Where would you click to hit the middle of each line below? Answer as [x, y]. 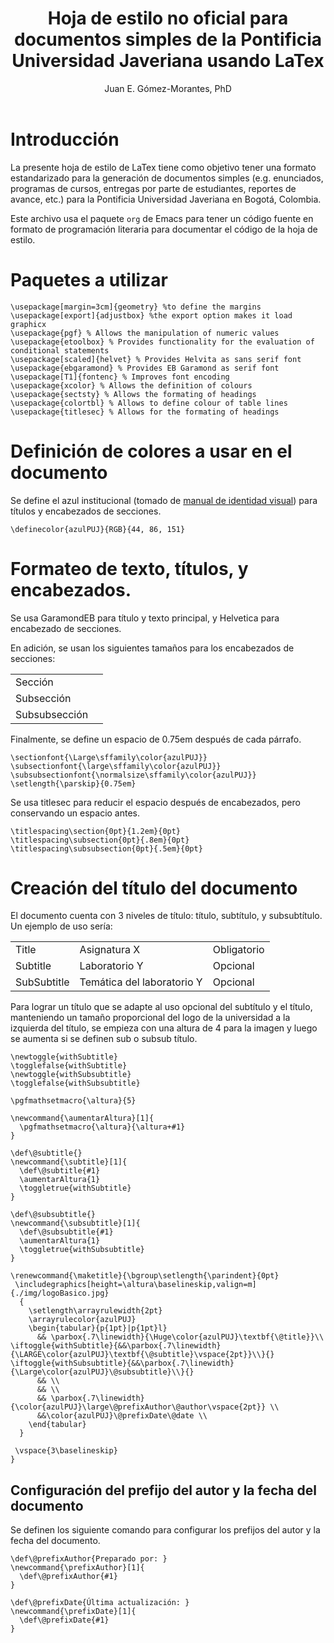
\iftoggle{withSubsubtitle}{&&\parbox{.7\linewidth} [122, 1363]
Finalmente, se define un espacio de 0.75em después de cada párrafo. [156, 739]
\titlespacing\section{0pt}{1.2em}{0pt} [96, 831]
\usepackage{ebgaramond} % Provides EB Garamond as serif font [145, 368]
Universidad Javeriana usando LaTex [168, 61]
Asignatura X [110, 950]
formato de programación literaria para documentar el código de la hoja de [164, 229]
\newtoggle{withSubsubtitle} [71, 1075]
